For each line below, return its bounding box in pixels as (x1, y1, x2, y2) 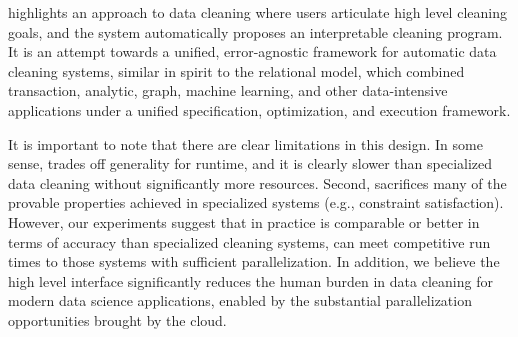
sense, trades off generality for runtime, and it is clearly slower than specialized (8, 153, 493, 174)
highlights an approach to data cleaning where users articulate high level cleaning (8, 2, 507, 22)
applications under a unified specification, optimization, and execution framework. (8, 99, 511, 120)
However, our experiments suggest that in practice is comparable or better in (8, 211, 480, 232)
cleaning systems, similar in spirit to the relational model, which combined (8, 60, 465, 81)
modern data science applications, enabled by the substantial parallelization (8, 290, 472, 311)
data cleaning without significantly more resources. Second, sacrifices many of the (8, 172, 507, 193)
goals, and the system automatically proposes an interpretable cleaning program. (8, 21, 503, 42)
